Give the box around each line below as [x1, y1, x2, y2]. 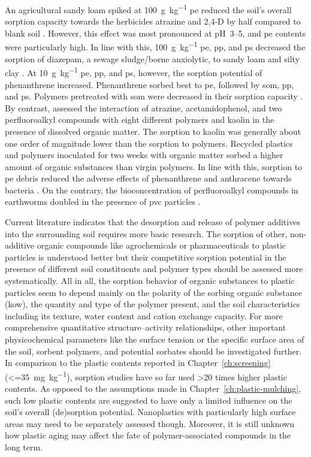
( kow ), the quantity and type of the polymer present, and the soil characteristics [5, 298, 300, 310]
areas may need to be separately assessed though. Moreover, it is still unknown [5, 417, 294, 429]
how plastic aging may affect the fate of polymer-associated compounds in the [5, 429, 291, 441]
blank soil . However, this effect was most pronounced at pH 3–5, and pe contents [5, 26, 306, 39]
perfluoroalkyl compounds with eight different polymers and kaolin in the [5, 113, 274, 126]
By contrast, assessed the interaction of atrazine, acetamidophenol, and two [5, 101, 282, 114]
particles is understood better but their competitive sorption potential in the [5, 250, 286, 263]
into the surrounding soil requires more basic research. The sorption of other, [5, 227, 288, 240]
